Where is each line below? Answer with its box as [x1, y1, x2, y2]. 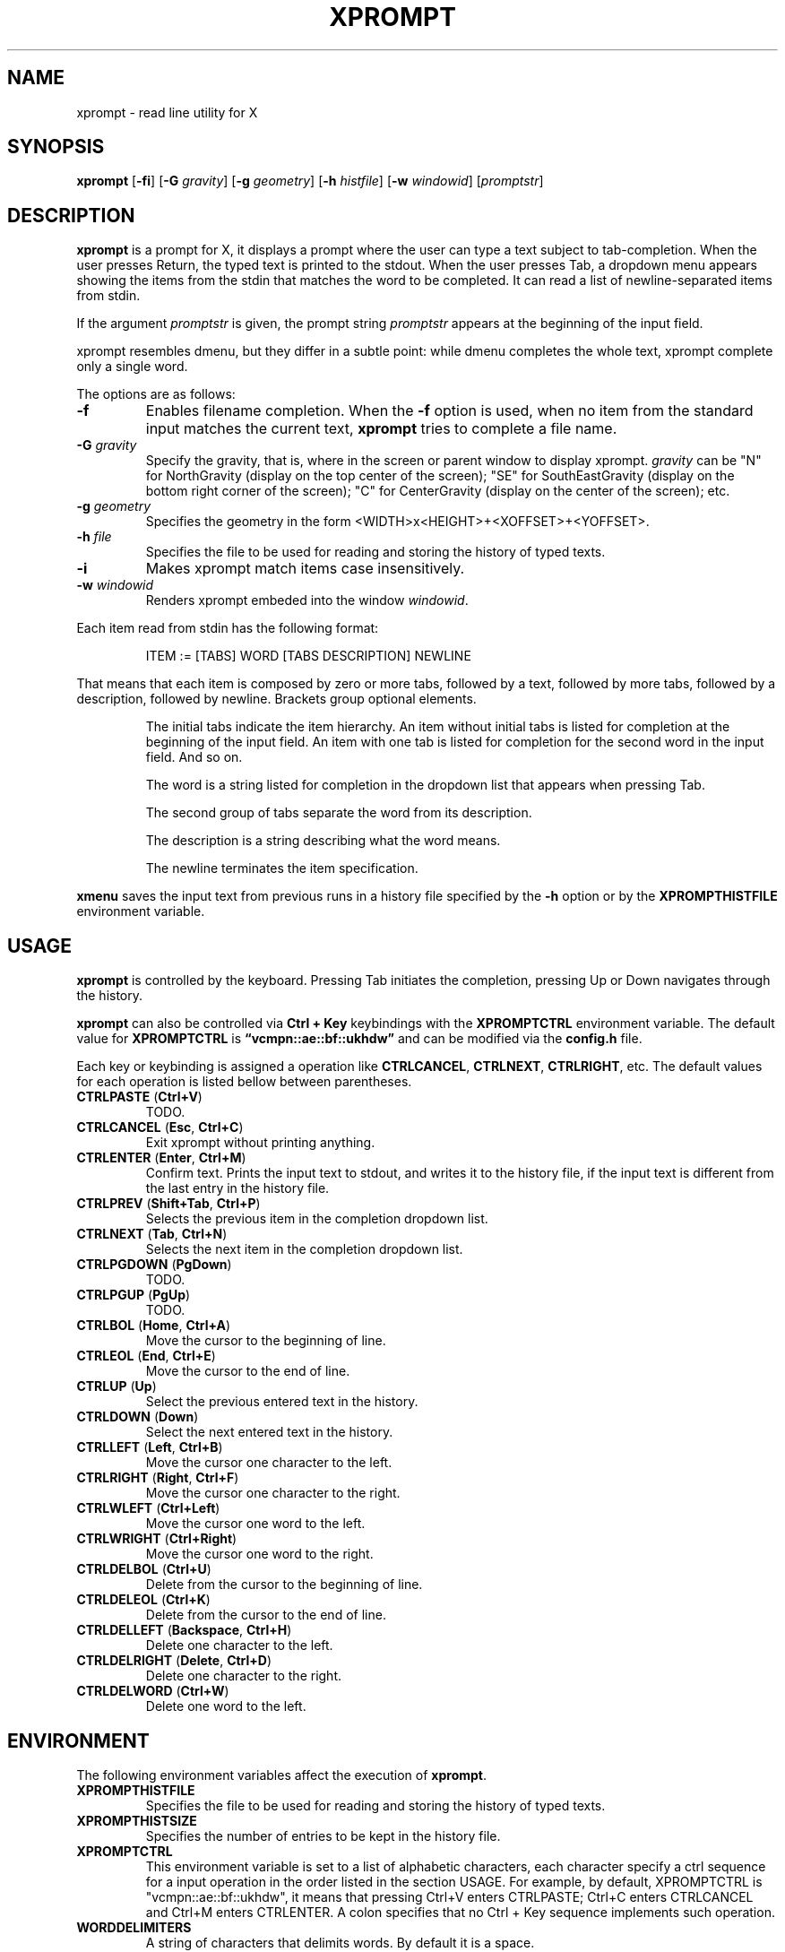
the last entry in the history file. [145, 1180, 330, 1196]
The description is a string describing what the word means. [145, 833, 501, 849]
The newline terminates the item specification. [145, 860, 418, 877]
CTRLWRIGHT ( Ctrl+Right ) [76, 1531, 237, 1547]
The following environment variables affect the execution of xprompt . [76, 1766, 487, 1783]
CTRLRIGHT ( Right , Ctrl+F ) [76, 1470, 239, 1486]
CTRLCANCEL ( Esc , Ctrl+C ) [76, 1119, 244, 1136]
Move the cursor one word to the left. [145, 1516, 366, 1532]
